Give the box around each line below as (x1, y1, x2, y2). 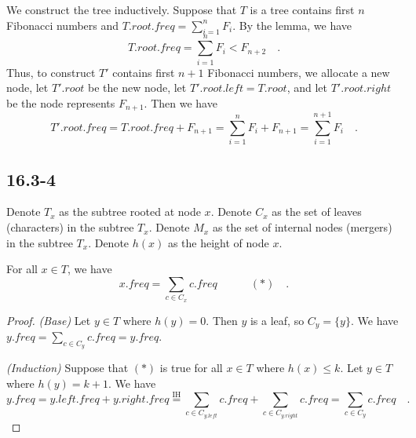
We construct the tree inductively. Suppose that (6, 2, 237, 17)
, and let (286, 79, 328, 96)
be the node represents (6, 94, 115, 111)
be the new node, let (88, 79, 187, 96)
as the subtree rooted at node (59, 203, 201, 220)
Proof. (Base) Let (6, 312, 91, 328)
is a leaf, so (250, 312, 305, 328)
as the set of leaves (272, 203, 362, 220)
